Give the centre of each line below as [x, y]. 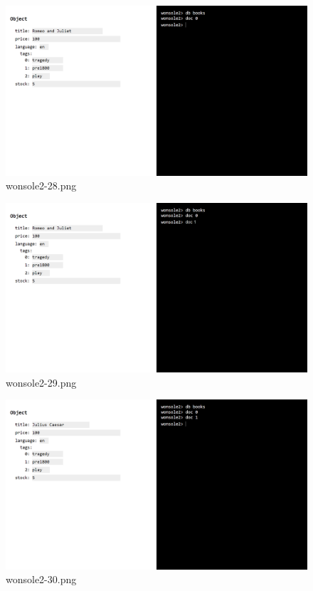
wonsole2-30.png [41, 579]
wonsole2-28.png [41, 185]
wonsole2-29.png [41, 382]
